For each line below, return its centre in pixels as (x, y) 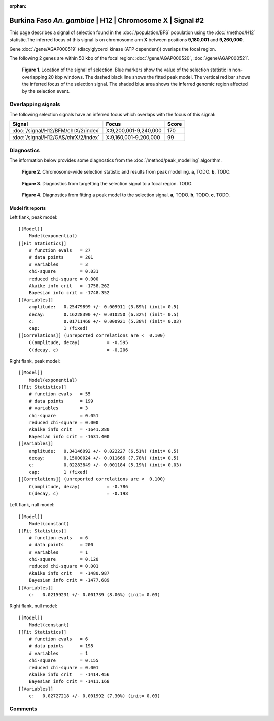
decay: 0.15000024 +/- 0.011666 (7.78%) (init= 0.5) (104, 458)
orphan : (18, 6)
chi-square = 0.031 (64, 272)
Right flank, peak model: (35, 361)
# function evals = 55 (60, 394)
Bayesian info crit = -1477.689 (69, 580)
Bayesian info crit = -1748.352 (69, 293)
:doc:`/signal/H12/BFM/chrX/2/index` (56, 131)
